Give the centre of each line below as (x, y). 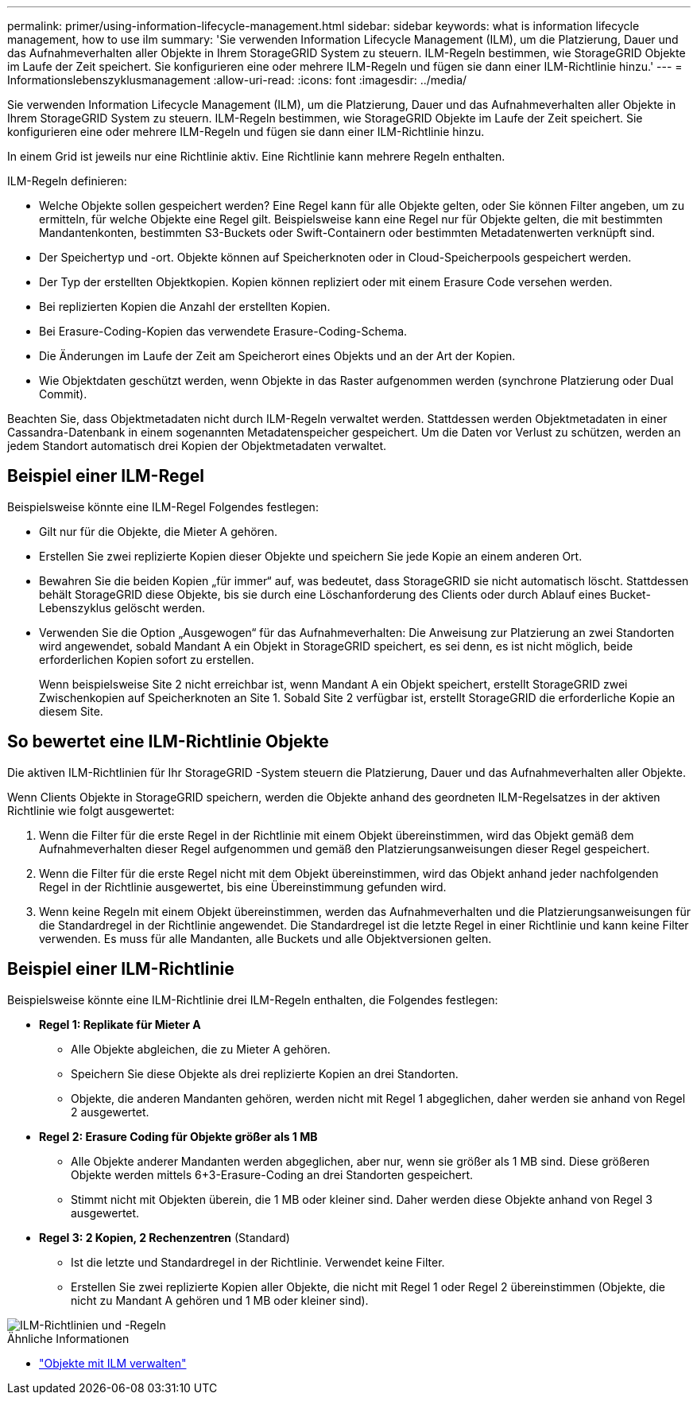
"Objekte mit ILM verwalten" (113, 1363)
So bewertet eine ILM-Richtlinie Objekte (168, 742)
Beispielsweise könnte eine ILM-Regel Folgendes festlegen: (163, 506)
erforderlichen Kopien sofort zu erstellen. (147, 659)
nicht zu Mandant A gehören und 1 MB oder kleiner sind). (220, 1300)
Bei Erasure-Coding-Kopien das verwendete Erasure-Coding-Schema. (223, 331)
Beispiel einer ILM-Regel (106, 476)
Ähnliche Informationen (68, 1338)
